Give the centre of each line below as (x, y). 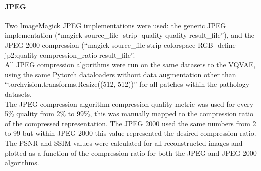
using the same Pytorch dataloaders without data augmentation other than (120, 74)
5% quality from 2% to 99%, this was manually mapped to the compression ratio (129, 114)
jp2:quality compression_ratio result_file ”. (70, 54)
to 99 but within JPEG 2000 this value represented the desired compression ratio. (130, 133)
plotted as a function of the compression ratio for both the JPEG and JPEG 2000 (131, 153)
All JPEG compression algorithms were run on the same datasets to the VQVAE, (130, 64)
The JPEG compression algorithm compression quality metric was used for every (129, 104)
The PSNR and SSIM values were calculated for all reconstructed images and (124, 143)
